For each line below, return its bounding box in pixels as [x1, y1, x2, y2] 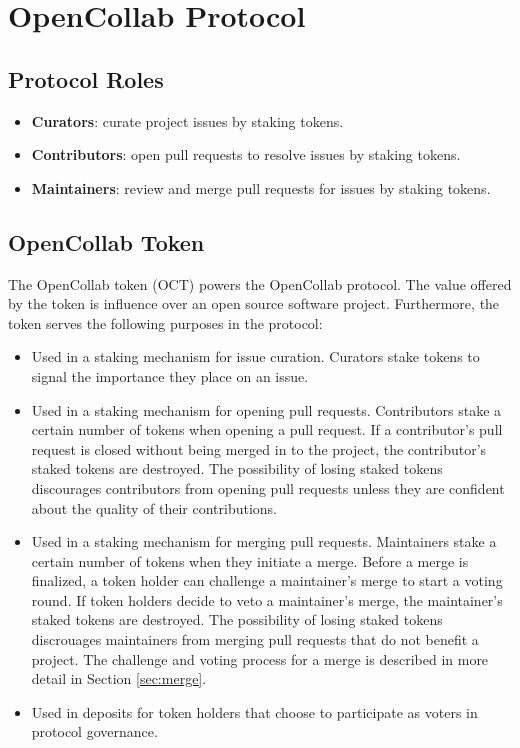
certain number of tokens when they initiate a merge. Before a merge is [31, 550, 469, 571]
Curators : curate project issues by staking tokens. [31, 110, 344, 131]
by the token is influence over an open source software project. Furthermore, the [8, 293, 500, 314]
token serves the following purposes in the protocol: [8, 312, 323, 333]
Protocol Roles [8, 63, 164, 94]
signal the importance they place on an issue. [31, 365, 309, 386]
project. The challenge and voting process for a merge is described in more [31, 648, 489, 669]
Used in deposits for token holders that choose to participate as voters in [31, 701, 478, 722]
